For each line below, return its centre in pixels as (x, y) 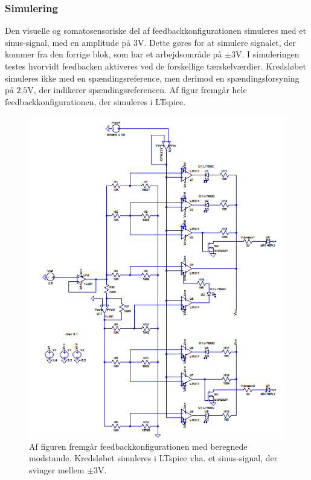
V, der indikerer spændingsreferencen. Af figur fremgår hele (137, 90)
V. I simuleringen (267, 54)
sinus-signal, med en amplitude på (68, 42)
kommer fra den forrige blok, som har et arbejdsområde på (114, 54)
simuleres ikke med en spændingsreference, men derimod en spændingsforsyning (152, 78)
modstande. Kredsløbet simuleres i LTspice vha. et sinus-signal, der (153, 458)
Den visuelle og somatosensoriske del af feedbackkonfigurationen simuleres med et (155, 31)
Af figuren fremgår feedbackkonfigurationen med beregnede (138, 446)
